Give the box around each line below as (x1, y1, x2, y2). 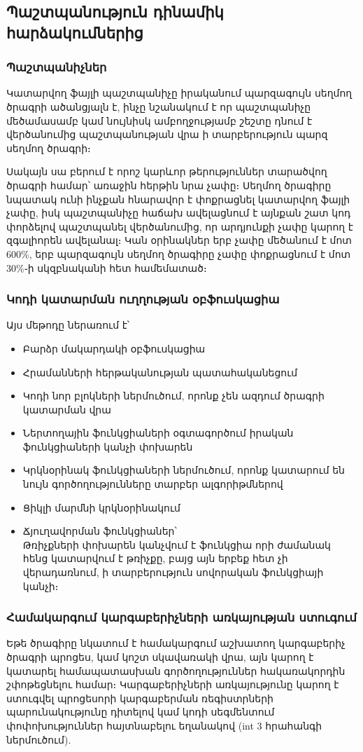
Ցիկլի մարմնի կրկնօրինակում (22, 500, 180, 514)
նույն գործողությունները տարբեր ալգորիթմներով (22, 477, 283, 491)
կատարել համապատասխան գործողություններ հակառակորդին (6, 663, 346, 678)
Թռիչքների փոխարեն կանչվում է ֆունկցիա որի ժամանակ (22, 537, 331, 552)
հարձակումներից (6, 21, 143, 43)
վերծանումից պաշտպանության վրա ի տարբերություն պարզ (6, 127, 328, 142)
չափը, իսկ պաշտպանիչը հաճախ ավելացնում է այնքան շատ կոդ (6, 205, 351, 220)
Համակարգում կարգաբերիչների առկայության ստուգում (6, 608, 357, 626)
